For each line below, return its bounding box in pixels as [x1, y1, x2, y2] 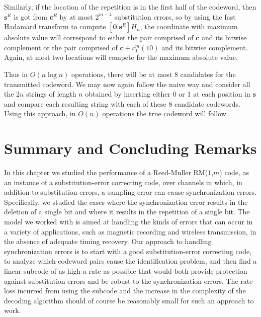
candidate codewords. [175, 98, 240, 109]
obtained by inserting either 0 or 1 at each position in [85, 89, 250, 99]
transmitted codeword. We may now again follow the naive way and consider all [4, 78, 250, 89]
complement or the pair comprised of [4, 42, 118, 52]
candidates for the [180, 68, 236, 79]
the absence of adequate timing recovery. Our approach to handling [4, 236, 212, 247]
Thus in [4, 68, 28, 79]
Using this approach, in [4, 108, 76, 119]
